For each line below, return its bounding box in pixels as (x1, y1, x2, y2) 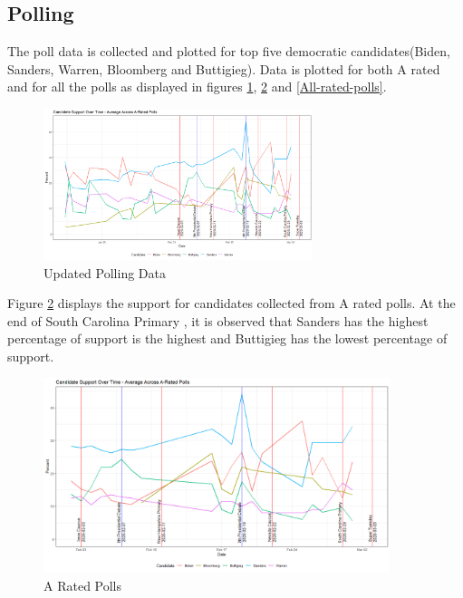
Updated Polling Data (43, 263, 166, 282)
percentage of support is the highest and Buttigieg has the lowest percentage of (7, 329, 448, 348)
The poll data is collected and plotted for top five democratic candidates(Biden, (7, 42, 450, 61)
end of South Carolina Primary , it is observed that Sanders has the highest (7, 311, 429, 330)
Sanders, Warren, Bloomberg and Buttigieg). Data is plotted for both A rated (7, 59, 440, 78)
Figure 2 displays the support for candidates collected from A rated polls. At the (7, 294, 456, 313)
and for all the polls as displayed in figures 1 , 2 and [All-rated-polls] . (7, 77, 387, 96)
